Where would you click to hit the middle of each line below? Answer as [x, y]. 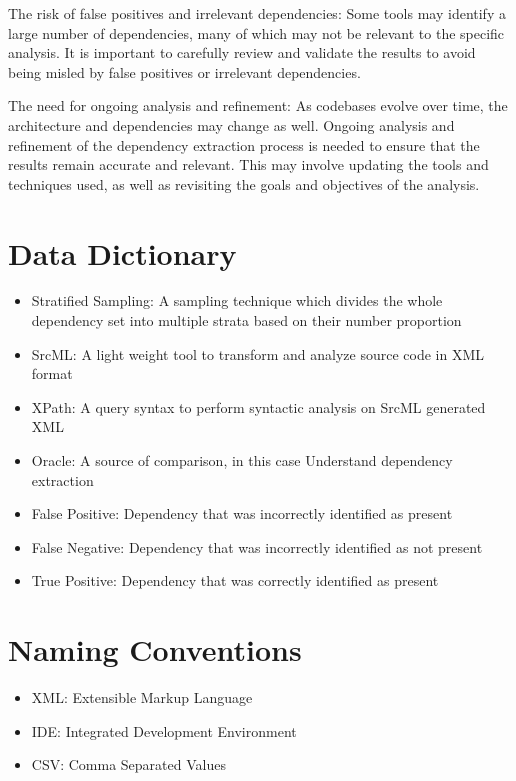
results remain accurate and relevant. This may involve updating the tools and [248, 164]
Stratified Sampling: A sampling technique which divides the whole [237, 300]
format [52, 373]
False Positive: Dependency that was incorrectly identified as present [242, 513]
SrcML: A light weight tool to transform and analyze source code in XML [257, 353]
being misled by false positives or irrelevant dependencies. [184, 71]
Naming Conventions [155, 649]
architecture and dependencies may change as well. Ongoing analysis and [231, 124]
